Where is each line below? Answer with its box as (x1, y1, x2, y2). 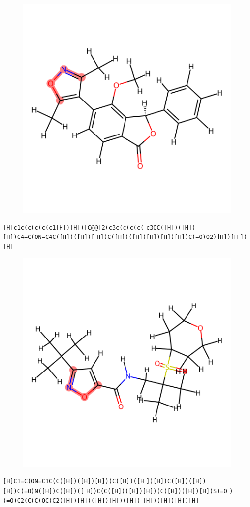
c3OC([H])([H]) (146, 224, 196, 231)
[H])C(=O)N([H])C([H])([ (3, 487, 84, 495)
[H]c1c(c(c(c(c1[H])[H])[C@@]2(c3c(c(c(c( (3, 224, 144, 231)
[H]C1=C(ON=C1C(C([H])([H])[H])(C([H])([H (3, 478, 144, 485)
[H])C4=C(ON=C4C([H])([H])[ (3, 234, 95, 241)
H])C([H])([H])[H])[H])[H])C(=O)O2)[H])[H (96, 234, 238, 241)
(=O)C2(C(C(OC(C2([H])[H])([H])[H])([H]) (3, 497, 141, 505)
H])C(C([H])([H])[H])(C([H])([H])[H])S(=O (86, 487, 227, 495)
